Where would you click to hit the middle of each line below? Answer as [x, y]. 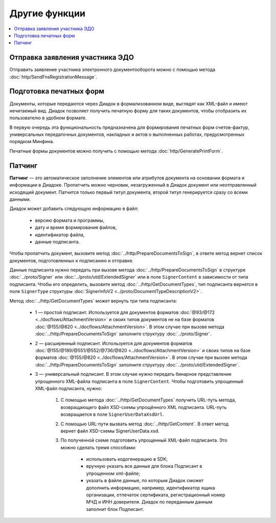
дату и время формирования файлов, [76, 228]
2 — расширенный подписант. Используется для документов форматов [114, 343]
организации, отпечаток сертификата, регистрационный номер [156, 495]
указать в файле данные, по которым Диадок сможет [145, 481]
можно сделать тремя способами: [98, 447]
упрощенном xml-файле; [113, 473]
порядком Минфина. [32, 142]
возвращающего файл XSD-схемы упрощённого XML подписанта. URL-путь [144, 407]
